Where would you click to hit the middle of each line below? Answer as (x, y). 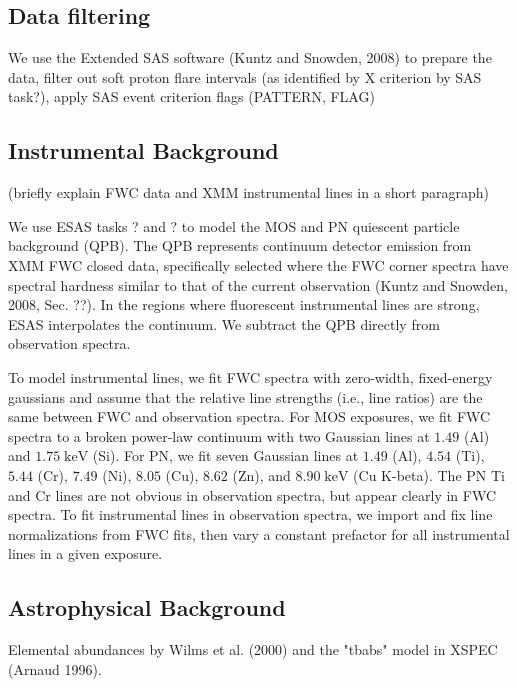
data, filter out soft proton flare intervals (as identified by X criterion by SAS (245, 76)
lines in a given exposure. (85, 553)
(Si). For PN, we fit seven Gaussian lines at (225, 455)
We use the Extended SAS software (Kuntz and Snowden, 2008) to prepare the (250, 57)
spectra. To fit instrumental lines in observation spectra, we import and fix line (250, 514)
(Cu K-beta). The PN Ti (429, 474)
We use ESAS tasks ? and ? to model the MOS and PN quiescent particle (234, 225)
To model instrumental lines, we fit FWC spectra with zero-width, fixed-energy (250, 376)
